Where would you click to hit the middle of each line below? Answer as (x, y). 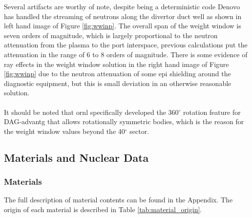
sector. (139, 131)
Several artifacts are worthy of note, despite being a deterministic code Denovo (122, 6)
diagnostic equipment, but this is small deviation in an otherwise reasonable (118, 83)
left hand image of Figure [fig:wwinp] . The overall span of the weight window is (123, 26)
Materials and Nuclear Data (76, 157)
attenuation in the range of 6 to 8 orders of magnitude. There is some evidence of (126, 54)
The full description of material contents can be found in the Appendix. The (118, 200)
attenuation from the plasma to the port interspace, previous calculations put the (126, 45)
